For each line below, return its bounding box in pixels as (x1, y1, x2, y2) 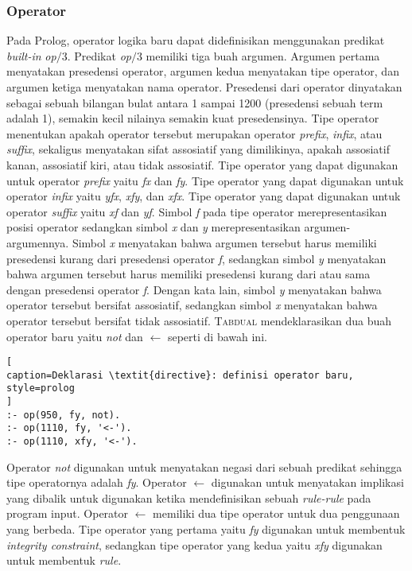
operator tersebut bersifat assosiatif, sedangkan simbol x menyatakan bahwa (6, 297, 378, 313)
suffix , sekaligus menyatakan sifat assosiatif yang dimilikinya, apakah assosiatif (6, 141, 390, 157)
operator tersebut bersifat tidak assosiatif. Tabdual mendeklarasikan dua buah (6, 312, 392, 328)
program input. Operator (6, 505, 129, 522)
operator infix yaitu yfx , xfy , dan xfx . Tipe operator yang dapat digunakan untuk (6, 188, 401, 204)
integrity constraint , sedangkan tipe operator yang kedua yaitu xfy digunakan (6, 536, 383, 553)
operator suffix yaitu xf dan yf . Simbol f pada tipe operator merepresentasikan (6, 203, 387, 219)
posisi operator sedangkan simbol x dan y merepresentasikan (6, 219, 301, 235)
